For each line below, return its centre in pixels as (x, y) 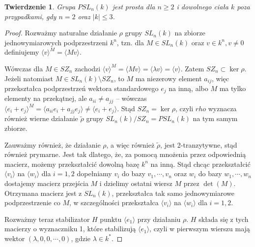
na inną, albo (188, 88)
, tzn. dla (130, 42)
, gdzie (81, 238)
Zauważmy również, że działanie (53, 144)
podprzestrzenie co (32, 202)
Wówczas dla (24, 68)
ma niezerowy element (169, 78)
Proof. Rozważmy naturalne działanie (61, 33)
